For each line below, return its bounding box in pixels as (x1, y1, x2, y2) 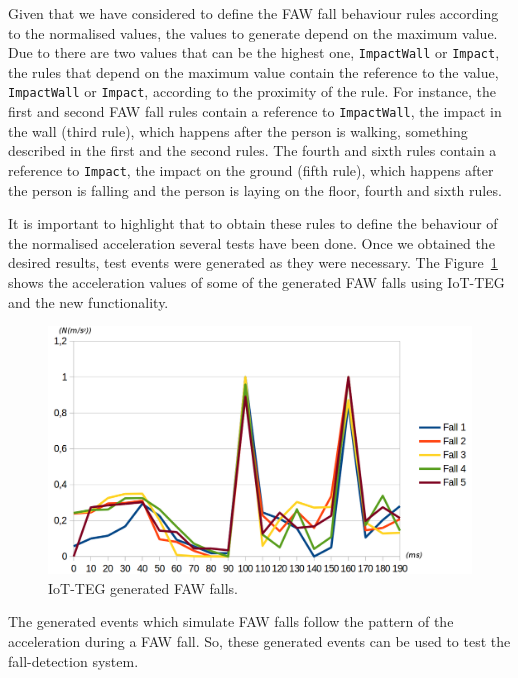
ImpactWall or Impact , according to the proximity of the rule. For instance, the (8, 81, 496, 102)
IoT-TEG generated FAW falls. (48, 577, 238, 598)
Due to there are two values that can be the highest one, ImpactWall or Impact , (8, 42, 500, 63)
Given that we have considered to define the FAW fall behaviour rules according (8, 3, 499, 23)
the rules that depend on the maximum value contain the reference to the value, (8, 61, 499, 82)
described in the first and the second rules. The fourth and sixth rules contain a (8, 140, 497, 161)
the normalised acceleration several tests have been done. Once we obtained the (8, 232, 495, 253)
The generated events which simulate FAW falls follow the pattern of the (8, 611, 454, 632)
